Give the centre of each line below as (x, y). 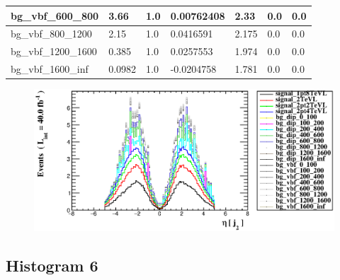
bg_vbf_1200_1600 (54, 51)
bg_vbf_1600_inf (50, 69)
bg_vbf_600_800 (55, 15)
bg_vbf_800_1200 (51, 34)
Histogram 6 (52, 266)
